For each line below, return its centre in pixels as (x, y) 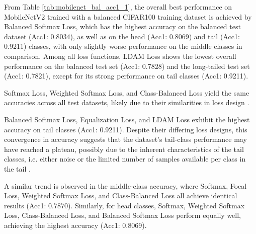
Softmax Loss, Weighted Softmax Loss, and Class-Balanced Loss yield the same (127, 92)
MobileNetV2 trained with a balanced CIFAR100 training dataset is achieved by (128, 16)
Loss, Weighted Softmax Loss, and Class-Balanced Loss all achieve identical (121, 196)
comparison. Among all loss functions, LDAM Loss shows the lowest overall (120, 56)
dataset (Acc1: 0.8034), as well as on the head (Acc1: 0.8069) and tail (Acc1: (122, 36)
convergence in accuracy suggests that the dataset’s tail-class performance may (125, 139)
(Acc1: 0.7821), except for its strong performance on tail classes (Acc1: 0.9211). (126, 76)
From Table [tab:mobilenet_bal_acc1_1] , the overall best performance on (118, 7)
